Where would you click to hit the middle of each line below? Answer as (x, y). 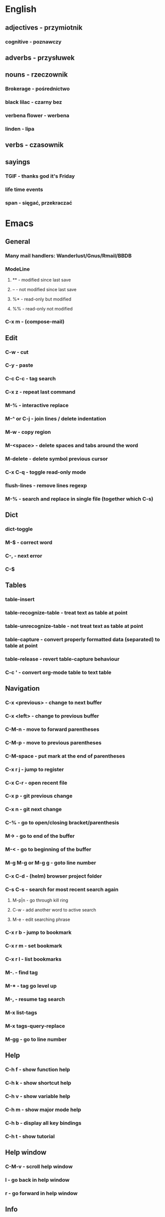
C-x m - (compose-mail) (35, 322)
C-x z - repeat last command (40, 392)
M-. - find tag (22, 972)
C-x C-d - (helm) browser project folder (54, 876)
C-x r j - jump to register (35, 769)
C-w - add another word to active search (54, 910)
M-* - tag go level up (31, 986)
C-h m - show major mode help (43, 1110)
